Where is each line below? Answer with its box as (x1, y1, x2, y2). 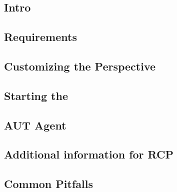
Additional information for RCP (4, 146, 174, 162)
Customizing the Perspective (4, 58, 156, 73)
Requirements (4, 29, 77, 44)
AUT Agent (4, 117, 66, 132)
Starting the (4, 87, 68, 103)
